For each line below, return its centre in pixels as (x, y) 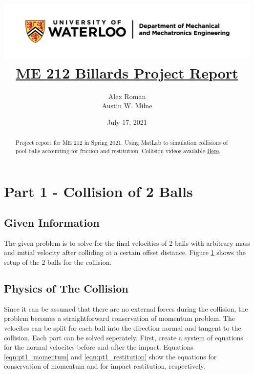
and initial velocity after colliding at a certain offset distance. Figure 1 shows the (125, 252)
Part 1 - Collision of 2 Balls (98, 191)
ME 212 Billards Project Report (127, 72)
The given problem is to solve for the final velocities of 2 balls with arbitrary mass (127, 243)
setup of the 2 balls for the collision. (58, 262)
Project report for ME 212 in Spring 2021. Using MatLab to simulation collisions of (122, 143)
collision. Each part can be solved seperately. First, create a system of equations (124, 337)
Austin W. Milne (127, 106)
